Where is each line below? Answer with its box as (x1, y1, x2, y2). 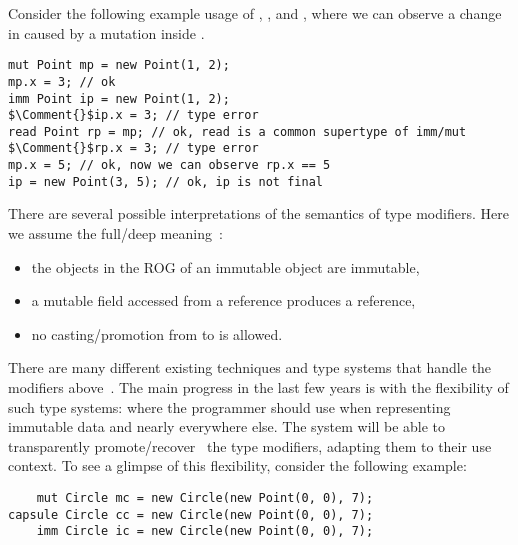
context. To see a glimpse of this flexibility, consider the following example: (8, 455, 467, 476)
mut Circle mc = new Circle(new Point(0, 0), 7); (36, 490, 374, 505)
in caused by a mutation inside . (8, 22, 205, 43)
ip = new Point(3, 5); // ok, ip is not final (8, 174, 323, 189)
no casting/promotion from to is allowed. (31, 323, 283, 344)
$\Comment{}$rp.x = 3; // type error (8, 141, 259, 156)
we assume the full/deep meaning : (8, 223, 223, 244)
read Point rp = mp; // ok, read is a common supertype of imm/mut (8, 124, 467, 139)
